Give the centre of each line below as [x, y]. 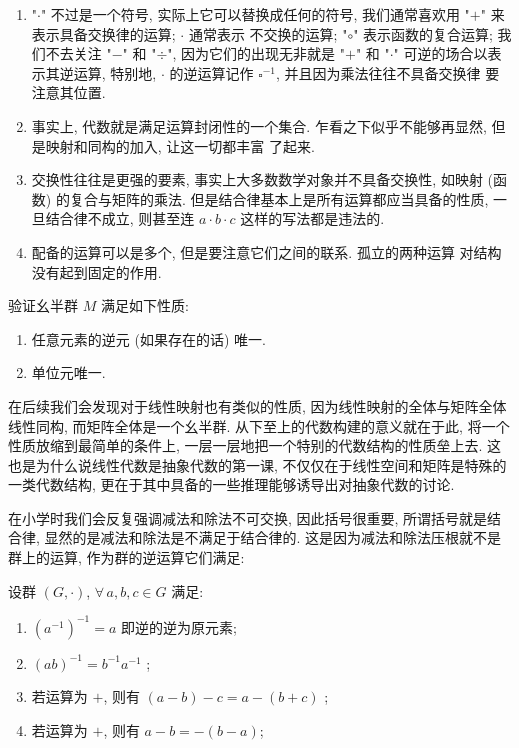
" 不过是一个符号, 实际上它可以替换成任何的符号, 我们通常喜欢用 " [255, 14]
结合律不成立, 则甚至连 [120, 218]
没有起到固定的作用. [96, 271]
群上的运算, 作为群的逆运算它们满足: [126, 557]
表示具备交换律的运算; [103, 33]
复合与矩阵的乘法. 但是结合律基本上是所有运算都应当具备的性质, [279, 198]
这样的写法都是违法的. [312, 218]
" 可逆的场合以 [440, 53]
